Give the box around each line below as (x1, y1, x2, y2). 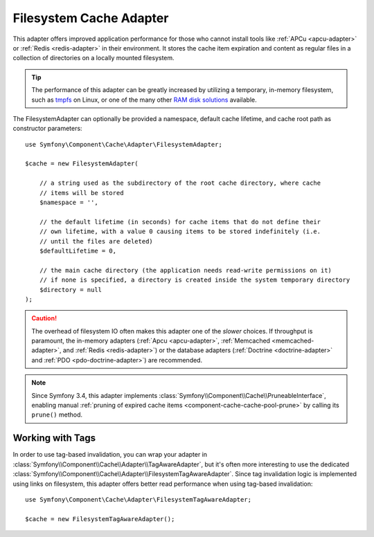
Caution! (31, 314, 57, 322)
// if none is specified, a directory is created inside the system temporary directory (39, 276, 350, 284)
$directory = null (39, 286, 103, 293)
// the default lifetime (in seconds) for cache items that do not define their (39, 218, 321, 226)
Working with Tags (12, 433, 96, 444)
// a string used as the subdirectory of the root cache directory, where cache (39, 179, 321, 187)
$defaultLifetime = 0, (39, 246, 117, 255)
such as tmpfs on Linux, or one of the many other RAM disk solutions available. (31, 95, 258, 104)
